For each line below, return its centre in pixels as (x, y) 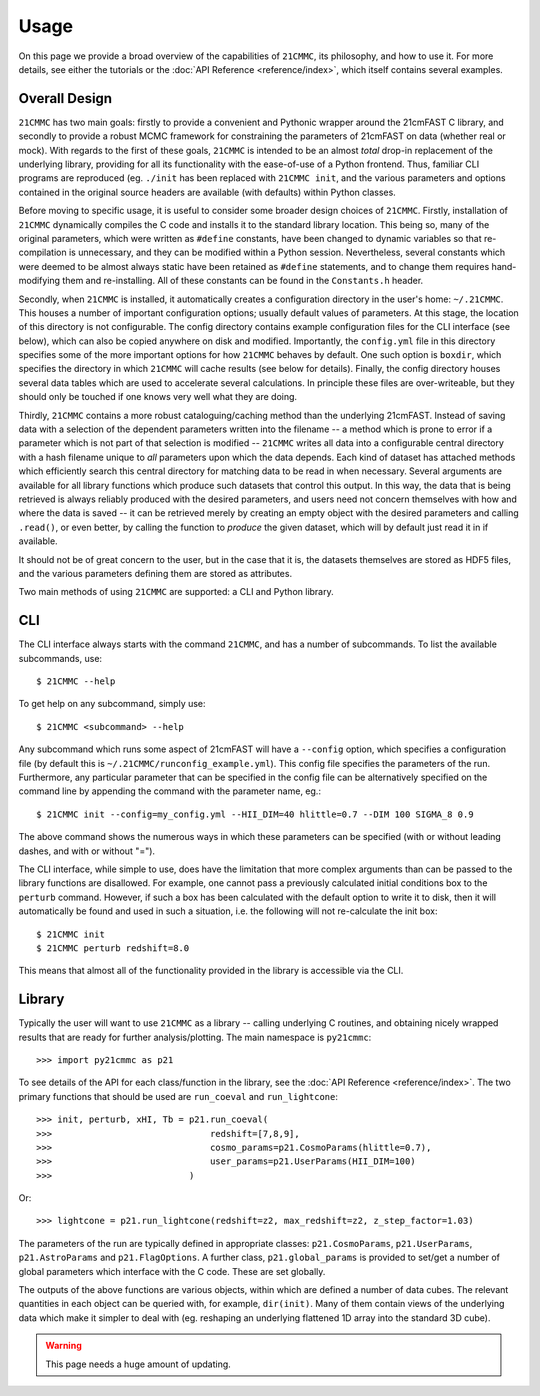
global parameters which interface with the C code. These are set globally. (172, 1271)
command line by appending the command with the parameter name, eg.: (170, 791)
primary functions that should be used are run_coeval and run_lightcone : (178, 1096)
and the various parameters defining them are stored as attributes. (155, 573)
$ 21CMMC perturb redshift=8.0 (113, 948)
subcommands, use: (60, 658)
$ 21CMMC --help (76, 681)
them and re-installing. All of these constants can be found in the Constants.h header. (242, 281)
